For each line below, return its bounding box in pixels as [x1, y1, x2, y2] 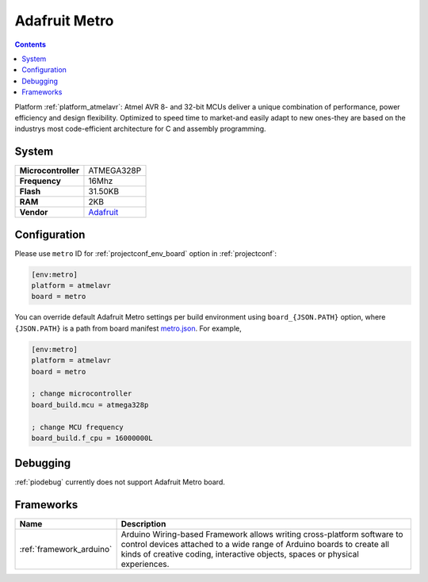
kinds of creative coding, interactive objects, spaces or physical [120, 549, 360, 560]
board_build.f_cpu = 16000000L [31, 433, 154, 442]
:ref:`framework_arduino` [19, 544, 113, 555]
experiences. [120, 559, 170, 570]
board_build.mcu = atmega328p [31, 400, 149, 409]
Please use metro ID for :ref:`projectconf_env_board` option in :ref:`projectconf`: [14, 248, 277, 258]
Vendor [19, 207, 48, 218]
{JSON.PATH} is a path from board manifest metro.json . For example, [14, 324, 242, 333]
